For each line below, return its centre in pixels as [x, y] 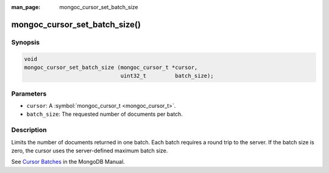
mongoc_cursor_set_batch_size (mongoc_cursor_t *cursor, [111, 67]
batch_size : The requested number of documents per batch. [104, 114]
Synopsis [25, 42]
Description [29, 130]
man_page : [26, 7]
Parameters [29, 93]
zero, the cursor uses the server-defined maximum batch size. [90, 150]
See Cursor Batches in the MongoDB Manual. [68, 162]
